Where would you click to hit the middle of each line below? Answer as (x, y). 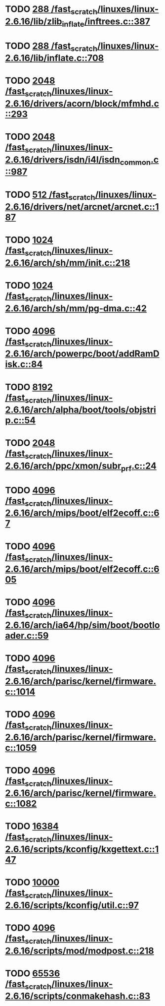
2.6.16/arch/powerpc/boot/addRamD (82, 354)
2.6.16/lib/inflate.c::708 (55, 58)
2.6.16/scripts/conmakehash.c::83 (78, 996)
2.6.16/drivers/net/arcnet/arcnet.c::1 (82, 207)
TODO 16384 (32, 826)
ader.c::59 (27, 635)
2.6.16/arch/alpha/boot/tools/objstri (81, 410)
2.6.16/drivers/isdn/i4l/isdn (62, 159)
